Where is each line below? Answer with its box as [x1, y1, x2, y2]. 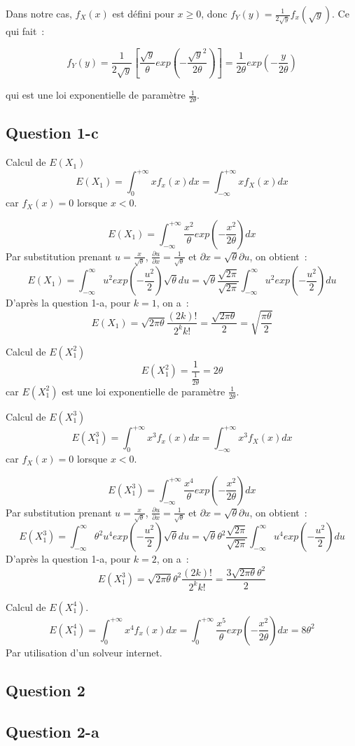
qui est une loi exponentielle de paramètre [6, 87, 186, 102]
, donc [201, 6, 228, 20]
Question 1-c [6, 122, 99, 143]
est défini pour [112, 6, 174, 20]
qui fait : [6, 24, 45, 38]
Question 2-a [6, 720, 99, 742]
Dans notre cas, [6, 6, 72, 20]
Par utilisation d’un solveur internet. [6, 645, 162, 659]
